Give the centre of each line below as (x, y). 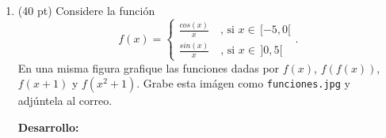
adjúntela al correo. (65, 101)
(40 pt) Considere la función (86, 10)
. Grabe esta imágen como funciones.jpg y (243, 83)
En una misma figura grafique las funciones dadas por (149, 67)
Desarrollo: (48, 127)
